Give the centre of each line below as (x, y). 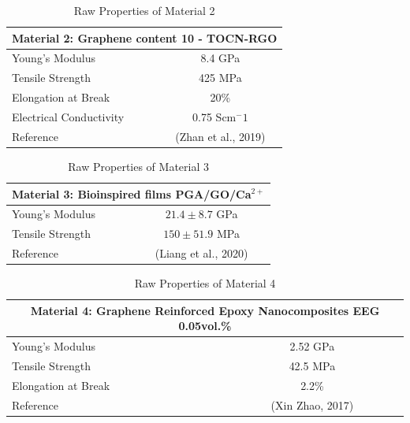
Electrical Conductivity (68, 116)
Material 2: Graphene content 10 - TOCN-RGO (145, 37)
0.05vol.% (205, 326)
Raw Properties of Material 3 (138, 166)
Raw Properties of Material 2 (144, 10)
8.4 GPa (220, 58)
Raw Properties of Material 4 (205, 283)
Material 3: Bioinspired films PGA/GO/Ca (132, 193)
